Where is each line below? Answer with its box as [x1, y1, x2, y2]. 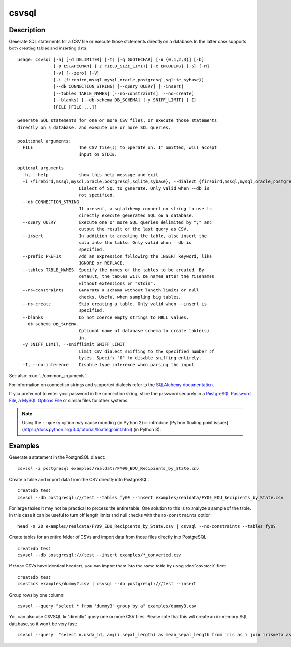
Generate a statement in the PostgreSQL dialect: [9, 454, 106, 460]
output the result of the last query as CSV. [79, 226, 189, 232]
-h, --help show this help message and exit [22, 172, 159, 178]
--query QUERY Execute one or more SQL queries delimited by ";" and [22, 220, 212, 225]
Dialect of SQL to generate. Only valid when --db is [79, 186, 210, 191]
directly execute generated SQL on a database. [79, 212, 194, 218]
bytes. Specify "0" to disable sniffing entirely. [79, 356, 202, 361]
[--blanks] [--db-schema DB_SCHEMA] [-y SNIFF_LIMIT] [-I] [53, 97, 197, 103]
